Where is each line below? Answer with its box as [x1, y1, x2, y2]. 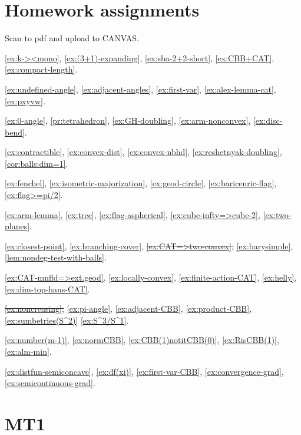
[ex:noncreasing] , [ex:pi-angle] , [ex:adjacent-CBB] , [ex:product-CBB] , [5, 302, 252, 315]
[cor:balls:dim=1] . [5, 157, 68, 169]
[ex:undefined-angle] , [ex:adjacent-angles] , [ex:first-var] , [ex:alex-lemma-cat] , [5, 83, 276, 95]
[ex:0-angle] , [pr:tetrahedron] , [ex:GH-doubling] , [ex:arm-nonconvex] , [5, 114, 251, 127]
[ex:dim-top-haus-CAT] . [5, 282, 90, 295]
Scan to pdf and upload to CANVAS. [5, 32, 139, 44]
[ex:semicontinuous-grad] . [5, 377, 95, 389]
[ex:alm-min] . [5, 345, 52, 357]
